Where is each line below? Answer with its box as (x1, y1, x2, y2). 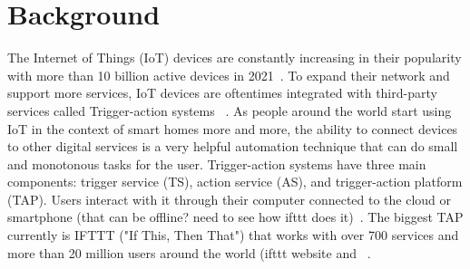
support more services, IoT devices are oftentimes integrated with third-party (7, 83, 437, 102)
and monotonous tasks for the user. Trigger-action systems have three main (7, 154, 426, 173)
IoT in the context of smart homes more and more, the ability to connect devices (7, 119, 458, 138)
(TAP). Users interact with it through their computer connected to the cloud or (7, 189, 452, 208)
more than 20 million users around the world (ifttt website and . (7, 243, 371, 262)
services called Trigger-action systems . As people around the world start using (7, 101, 452, 120)
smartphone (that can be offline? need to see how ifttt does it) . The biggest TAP (7, 207, 464, 226)
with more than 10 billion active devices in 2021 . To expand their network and (7, 65, 450, 84)
